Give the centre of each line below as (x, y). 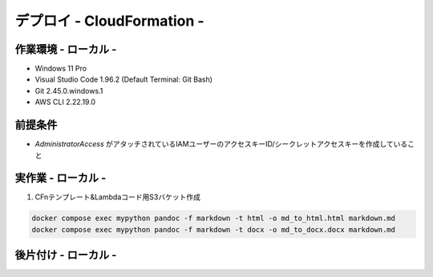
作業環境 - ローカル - (66, 49)
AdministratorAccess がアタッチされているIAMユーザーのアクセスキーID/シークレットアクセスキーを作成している (221, 144)
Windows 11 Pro (61, 69)
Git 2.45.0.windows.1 (69, 90)
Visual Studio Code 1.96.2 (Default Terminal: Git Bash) (123, 79)
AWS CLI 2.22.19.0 (65, 102)
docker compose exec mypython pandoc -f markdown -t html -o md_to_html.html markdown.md (214, 219)
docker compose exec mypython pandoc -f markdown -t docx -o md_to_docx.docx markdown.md (214, 229)
